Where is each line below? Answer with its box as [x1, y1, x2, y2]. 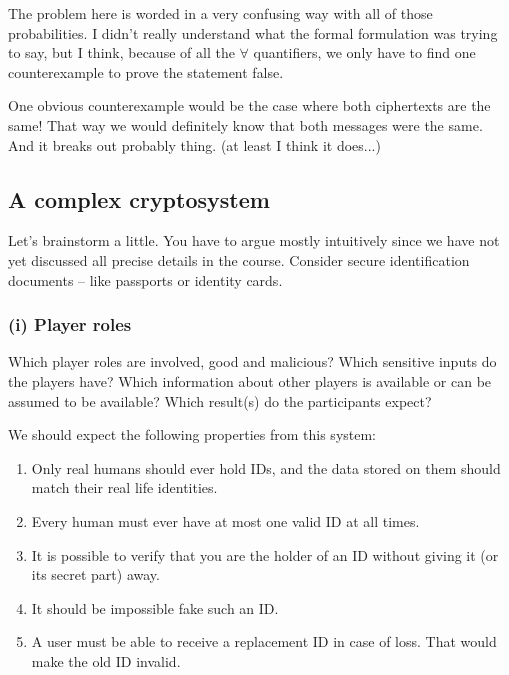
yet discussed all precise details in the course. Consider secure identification [8, 249, 470, 270]
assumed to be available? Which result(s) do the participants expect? [8, 390, 432, 411]
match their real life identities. [31, 477, 218, 498]
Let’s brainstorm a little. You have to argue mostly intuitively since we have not [8, 230, 500, 251]
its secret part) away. [31, 564, 160, 585]
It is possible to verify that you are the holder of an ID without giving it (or [31, 544, 499, 565]
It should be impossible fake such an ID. [31, 597, 279, 618]
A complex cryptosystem [8, 183, 270, 214]
